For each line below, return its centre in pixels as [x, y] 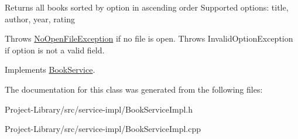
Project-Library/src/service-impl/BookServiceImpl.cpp [103, 129]
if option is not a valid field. [55, 50]
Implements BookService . [50, 69]
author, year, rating [40, 18]
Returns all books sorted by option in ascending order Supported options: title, [147, 7]
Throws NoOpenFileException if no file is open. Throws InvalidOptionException [149, 38]
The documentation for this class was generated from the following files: [134, 89]
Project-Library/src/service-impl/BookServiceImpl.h [99, 109]
